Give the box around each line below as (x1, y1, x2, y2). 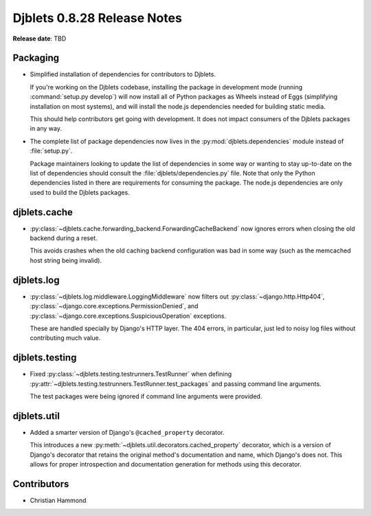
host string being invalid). (30, 256, 102, 264)
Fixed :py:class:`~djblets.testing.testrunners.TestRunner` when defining (30, 370, 232, 378)
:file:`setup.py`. (30, 147, 73, 155)
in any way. (30, 125, 62, 133)
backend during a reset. (30, 234, 98, 242)
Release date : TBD (12, 34, 67, 43)
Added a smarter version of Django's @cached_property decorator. (30, 428, 225, 436)
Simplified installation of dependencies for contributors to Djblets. (30, 70, 216, 78)
